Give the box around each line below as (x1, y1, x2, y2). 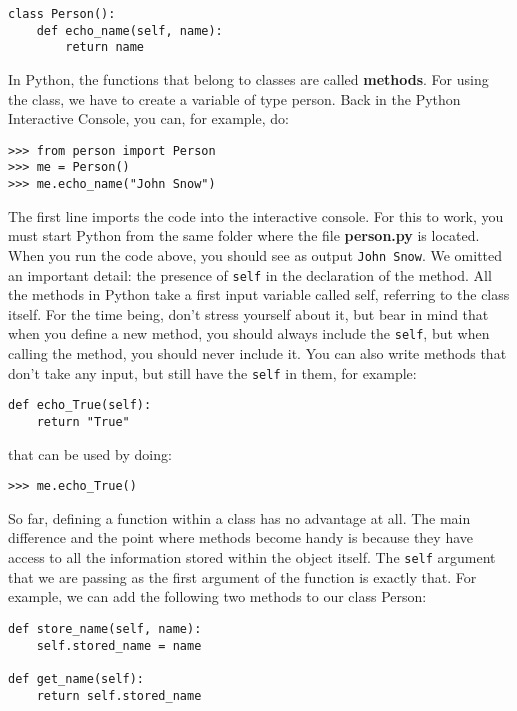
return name (65, 40, 145, 55)
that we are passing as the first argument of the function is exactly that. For (8, 566, 477, 587)
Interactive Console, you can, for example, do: (8, 108, 289, 129)
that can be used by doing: (8, 443, 172, 464)
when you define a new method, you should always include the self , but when (8, 323, 490, 344)
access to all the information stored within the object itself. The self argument (8, 547, 496, 568)
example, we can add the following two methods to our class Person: (8, 586, 427, 607)
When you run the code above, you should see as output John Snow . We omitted (8, 244, 503, 265)
